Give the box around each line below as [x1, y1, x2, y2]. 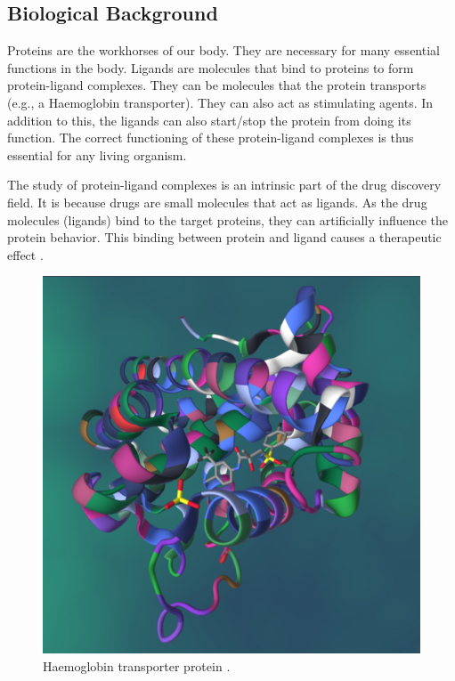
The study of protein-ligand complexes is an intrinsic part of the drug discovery [7, 175, 442, 194]
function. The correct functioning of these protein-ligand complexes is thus [7, 128, 414, 147]
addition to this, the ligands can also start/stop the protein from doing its [7, 110, 411, 129]
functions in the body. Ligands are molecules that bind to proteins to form [7, 58, 414, 77]
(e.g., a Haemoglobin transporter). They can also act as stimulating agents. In [7, 93, 434, 111]
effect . [7, 245, 44, 263]
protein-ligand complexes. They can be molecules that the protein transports [7, 76, 427, 94]
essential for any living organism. [7, 145, 187, 164]
